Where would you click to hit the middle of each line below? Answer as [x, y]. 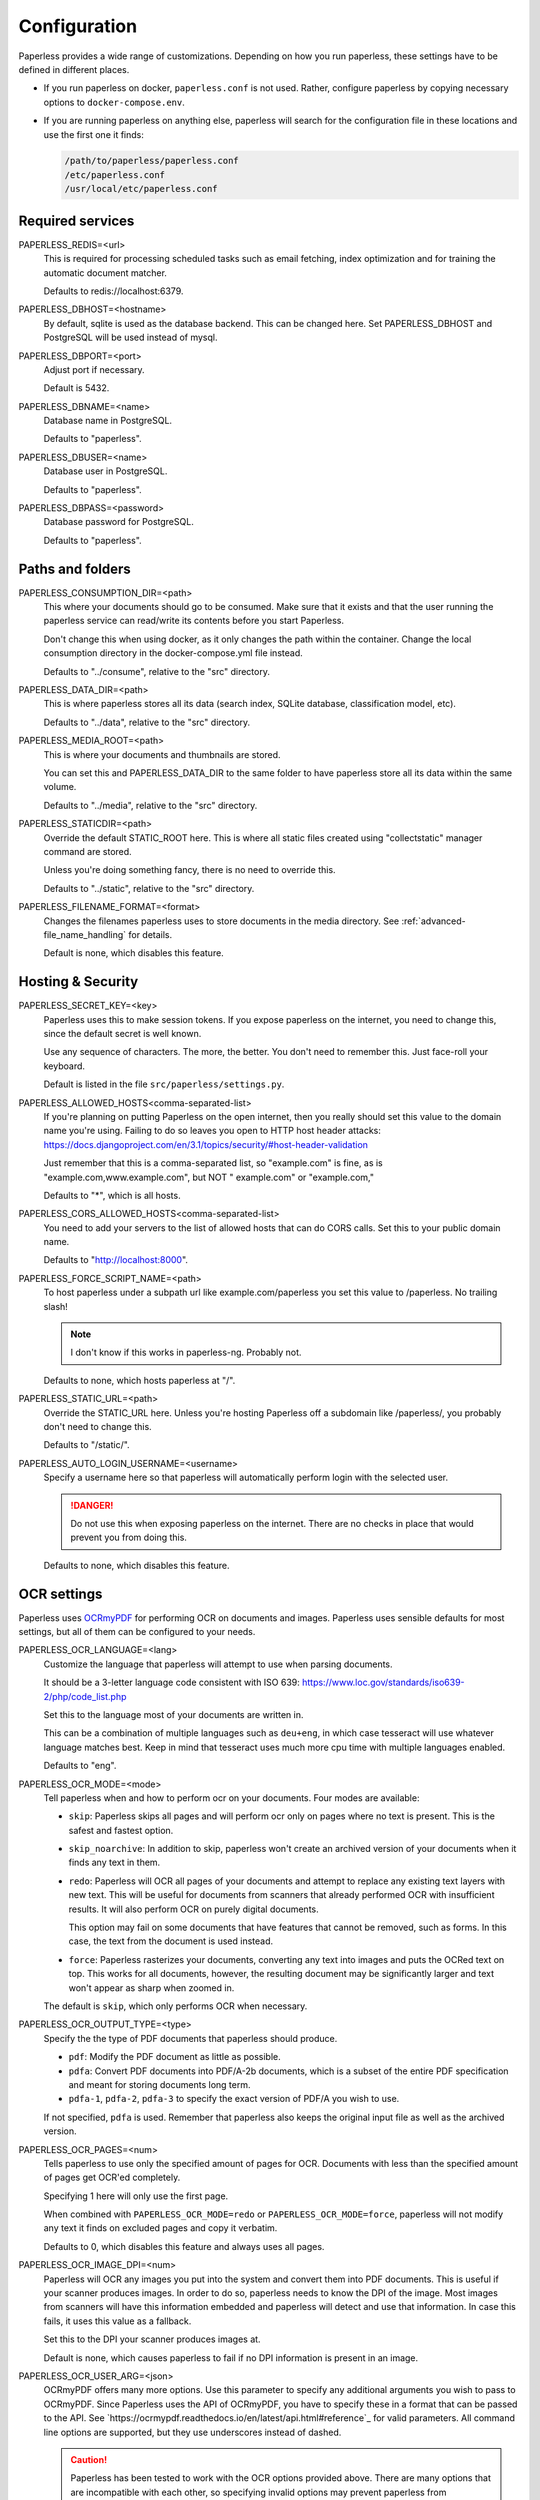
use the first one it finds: [93, 134]
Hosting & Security [78, 981]
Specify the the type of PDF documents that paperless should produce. [190, 2038]
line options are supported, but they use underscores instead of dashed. [192, 2432]
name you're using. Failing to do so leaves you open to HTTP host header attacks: [212, 1131]
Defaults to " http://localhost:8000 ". [116, 1260]
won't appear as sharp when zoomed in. [151, 1987]
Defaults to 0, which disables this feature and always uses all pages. [184, 2246]
